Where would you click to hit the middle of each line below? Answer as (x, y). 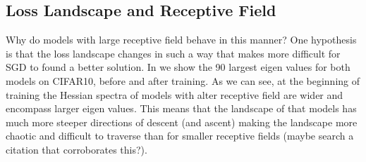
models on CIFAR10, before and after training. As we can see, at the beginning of (183, 80)
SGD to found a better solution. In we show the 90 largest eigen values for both (178, 67)
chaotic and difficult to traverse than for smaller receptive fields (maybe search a (180, 136)
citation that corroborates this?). (77, 149)
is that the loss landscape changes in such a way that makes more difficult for (173, 53)
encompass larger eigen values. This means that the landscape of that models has (181, 108)
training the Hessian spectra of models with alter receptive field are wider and (175, 94)
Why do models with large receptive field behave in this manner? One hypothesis (181, 40)
